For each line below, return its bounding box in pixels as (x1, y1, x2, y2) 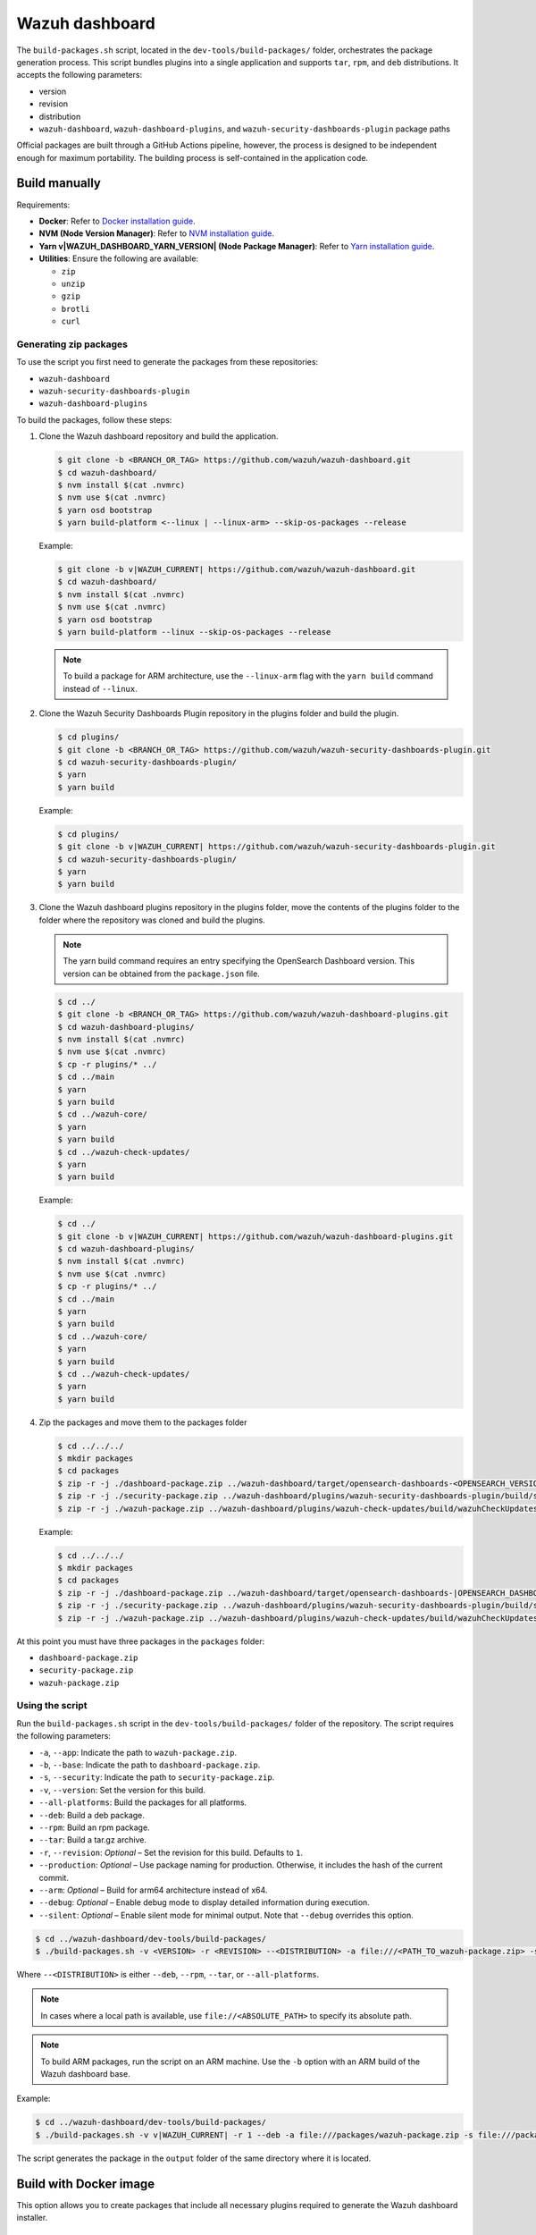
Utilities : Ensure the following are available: (38, 253, 199, 264)
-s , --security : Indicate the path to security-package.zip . (38, 1772, 275, 1783)
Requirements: (16, 199, 71, 210)
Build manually (16, 175, 102, 191)
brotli (61, 304, 90, 314)
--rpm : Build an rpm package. (38, 1822, 151, 1833)
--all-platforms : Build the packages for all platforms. (38, 1797, 247, 1808)
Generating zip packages (16, 338, 129, 350)
